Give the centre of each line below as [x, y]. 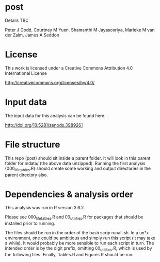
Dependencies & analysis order [69, 194]
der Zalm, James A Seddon [32, 35]
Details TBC [17, 20]
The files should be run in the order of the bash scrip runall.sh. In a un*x [77, 233]
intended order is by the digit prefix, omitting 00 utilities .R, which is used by [79, 249]
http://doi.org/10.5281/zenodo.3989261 [44, 125]
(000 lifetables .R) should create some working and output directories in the [78, 169]
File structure [33, 145]
